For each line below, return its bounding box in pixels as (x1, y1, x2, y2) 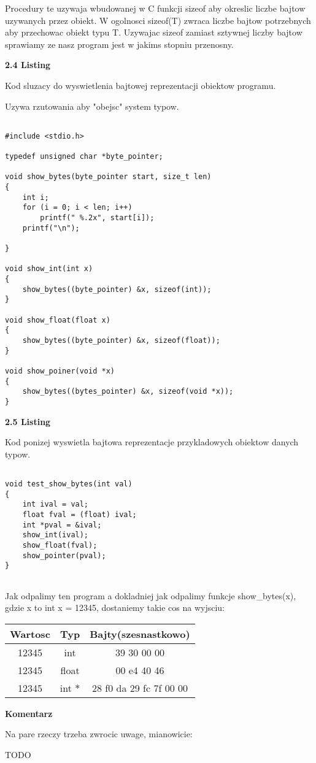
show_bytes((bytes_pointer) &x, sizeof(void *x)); (22, 387, 234, 396)
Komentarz (5, 707, 53, 719)
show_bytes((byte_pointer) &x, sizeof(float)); (22, 335, 220, 345)
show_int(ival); (22, 531, 89, 540)
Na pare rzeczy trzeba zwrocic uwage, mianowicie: (5, 727, 193, 740)
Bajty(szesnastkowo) (90, 626, 190, 641)
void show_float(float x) (5, 315, 110, 324)
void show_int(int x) (5, 264, 93, 274)
